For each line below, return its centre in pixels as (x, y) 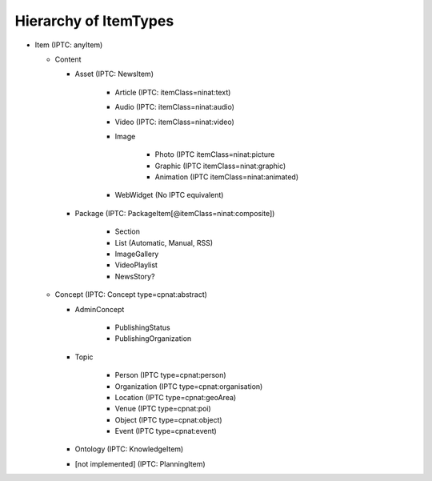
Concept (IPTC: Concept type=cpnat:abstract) (131, 295)
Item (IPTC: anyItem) (69, 45)
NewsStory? (135, 276)
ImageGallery (137, 254)
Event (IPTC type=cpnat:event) (166, 431)
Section (127, 231)
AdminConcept (100, 309)
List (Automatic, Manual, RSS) (164, 243)
